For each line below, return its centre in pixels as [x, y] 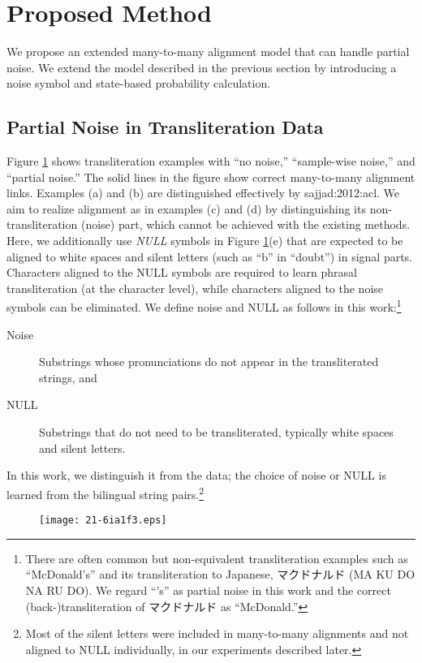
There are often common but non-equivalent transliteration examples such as [217, 558]
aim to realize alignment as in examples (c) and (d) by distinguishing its [186, 208]
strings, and [68, 377]
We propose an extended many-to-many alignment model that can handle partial [208, 52]
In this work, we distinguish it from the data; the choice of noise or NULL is [196, 475]
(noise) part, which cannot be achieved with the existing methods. [245, 224]
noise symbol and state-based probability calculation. [139, 83]
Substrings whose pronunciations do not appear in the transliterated [209, 362]
